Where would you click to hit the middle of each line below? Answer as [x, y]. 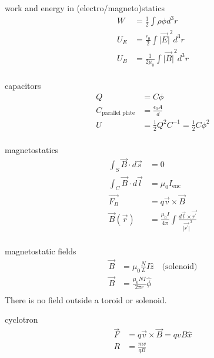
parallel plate [118, 113]
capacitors [23, 86]
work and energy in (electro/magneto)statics [85, 8]
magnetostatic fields [41, 251]
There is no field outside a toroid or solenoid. [86, 299]
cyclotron [21, 319]
